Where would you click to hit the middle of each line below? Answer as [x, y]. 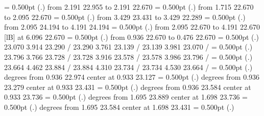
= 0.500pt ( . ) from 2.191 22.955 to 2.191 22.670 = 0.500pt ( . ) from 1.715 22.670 [129, 7]
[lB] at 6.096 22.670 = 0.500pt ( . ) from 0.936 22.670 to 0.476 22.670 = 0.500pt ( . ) [131, 37]
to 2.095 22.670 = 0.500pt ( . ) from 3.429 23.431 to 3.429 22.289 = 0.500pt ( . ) [125, 17]
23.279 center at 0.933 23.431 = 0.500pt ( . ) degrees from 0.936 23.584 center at [128, 87]
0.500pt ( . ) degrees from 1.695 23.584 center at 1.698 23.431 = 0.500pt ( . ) [119, 107]
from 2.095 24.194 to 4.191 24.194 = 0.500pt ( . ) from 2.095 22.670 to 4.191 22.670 [132, 27]
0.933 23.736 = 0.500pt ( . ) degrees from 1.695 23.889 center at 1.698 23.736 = [126, 97]
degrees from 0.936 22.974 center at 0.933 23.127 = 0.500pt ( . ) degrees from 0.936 [132, 77]
